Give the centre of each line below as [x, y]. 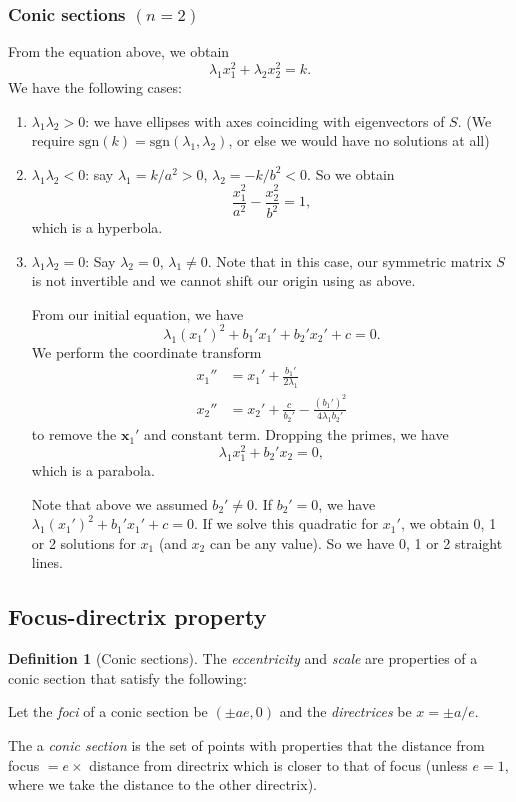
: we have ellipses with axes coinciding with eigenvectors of [265, 120]
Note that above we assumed [119, 503]
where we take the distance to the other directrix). [162, 784]
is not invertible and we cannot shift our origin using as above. [223, 280]
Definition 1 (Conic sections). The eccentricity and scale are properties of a [243, 658]
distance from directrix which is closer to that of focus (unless [278, 764]
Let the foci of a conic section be [108, 711]
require [53, 140]
